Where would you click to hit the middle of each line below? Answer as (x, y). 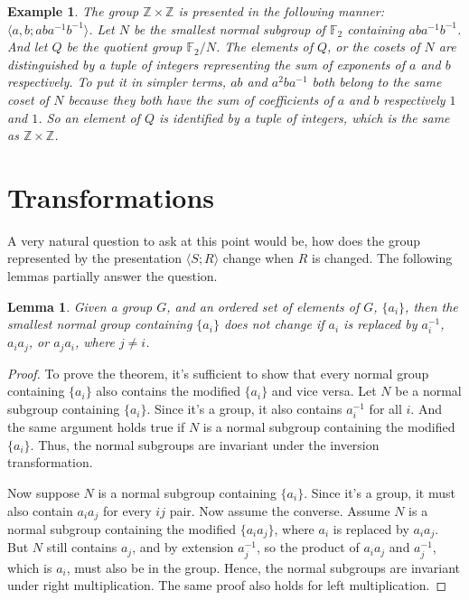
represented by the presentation (95, 258)
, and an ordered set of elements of (263, 306)
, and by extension (183, 547)
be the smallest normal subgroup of (230, 28)
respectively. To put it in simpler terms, (117, 82)
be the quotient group (124, 47)
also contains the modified (168, 391)
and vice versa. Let (324, 391)
